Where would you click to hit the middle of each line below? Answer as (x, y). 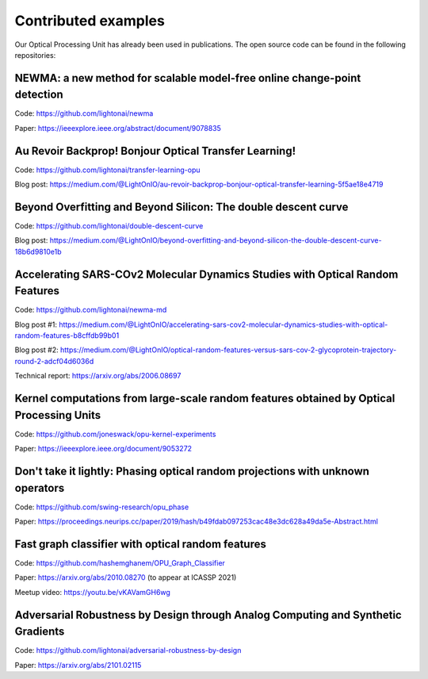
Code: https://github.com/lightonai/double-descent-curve (109, 226)
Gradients (40, 632)
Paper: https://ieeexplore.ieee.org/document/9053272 (103, 449)
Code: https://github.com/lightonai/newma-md (91, 310)
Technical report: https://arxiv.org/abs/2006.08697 (98, 376)
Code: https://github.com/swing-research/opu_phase (102, 507)
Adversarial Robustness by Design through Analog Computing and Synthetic (208, 615)
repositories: (35, 55)
